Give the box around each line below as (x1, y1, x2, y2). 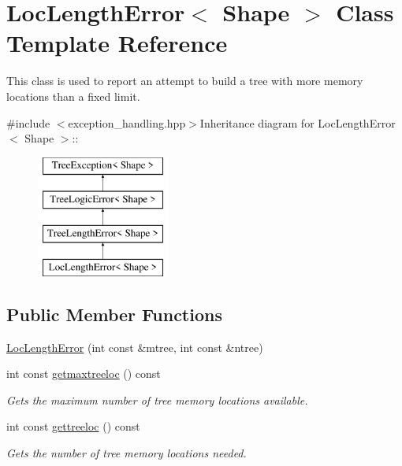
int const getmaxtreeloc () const (6, 365, 161, 382)
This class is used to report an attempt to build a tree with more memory (6, 72, 363, 89)
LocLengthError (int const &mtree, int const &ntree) (6, 338, 263, 355)
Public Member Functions (6, 301, 222, 326)
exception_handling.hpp (68, 114, 186, 131)
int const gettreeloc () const (6, 418, 140, 435)
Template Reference (6, 27, 228, 59)
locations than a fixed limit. (6, 87, 140, 104)
